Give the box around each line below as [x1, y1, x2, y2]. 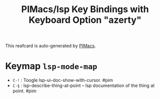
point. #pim [12, 88, 37, 94]
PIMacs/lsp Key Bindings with [21, 4, 149, 15]
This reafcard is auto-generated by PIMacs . [5, 43, 96, 49]
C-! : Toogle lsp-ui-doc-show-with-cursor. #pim [12, 77, 113, 83]
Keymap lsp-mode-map [5, 61, 98, 72]
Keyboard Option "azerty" [28, 14, 142, 26]
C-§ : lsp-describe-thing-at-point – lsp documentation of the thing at [12, 82, 155, 89]
